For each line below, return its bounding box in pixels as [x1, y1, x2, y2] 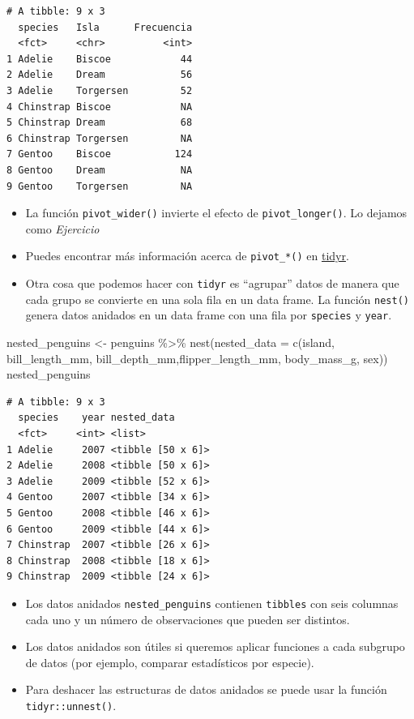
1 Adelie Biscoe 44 [6, 53, 193, 65]
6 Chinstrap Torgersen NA [6, 132, 193, 144]
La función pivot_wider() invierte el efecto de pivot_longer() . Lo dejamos [25, 204, 408, 221]
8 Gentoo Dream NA [6, 164, 193, 176]
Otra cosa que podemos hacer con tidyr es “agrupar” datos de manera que [25, 275, 399, 292]
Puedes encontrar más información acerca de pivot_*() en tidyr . [25, 247, 349, 264]
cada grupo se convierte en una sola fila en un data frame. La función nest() [25, 290, 409, 307]
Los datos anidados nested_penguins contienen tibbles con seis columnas [25, 594, 399, 611]
